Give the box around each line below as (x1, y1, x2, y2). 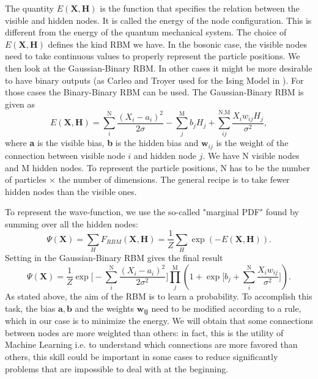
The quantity (5, 2, 54, 14)
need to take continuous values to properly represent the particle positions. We (5, 50, 300, 62)
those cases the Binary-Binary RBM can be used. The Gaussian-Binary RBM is (5, 86, 304, 98)
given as (5, 97, 35, 110)
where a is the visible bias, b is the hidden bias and (5, 136, 199, 149)
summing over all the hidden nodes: (5, 217, 138, 230)
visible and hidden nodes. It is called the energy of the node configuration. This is (5, 13, 312, 26)
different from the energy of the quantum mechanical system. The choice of (5, 26, 287, 39)
